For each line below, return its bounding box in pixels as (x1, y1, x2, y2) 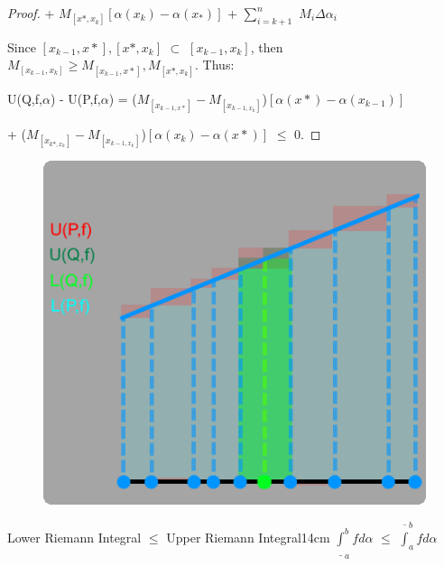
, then (250, 37, 283, 56)
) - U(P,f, (50, 88, 101, 107)
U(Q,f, (7, 88, 42, 107)
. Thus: (195, 55, 235, 74)
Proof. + (7, 4, 55, 22)
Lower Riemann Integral (7, 527, 142, 546)
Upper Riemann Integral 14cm (166, 527, 330, 546)
